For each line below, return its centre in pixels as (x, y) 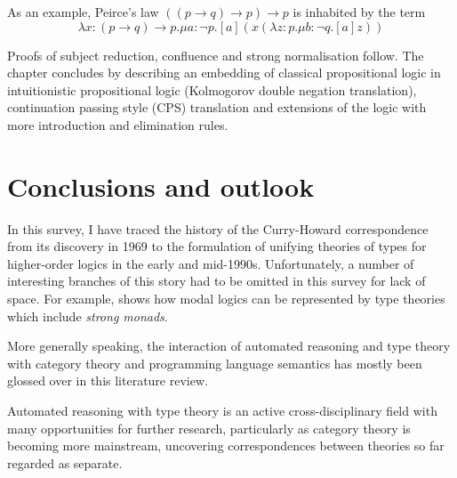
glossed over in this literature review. (108, 381)
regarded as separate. (65, 462)
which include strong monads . (88, 316)
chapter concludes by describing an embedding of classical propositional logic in (224, 73)
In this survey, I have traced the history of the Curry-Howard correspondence (218, 228)
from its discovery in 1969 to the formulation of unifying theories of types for (217, 246)
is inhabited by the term (359, 12)
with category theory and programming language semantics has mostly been (215, 363)
